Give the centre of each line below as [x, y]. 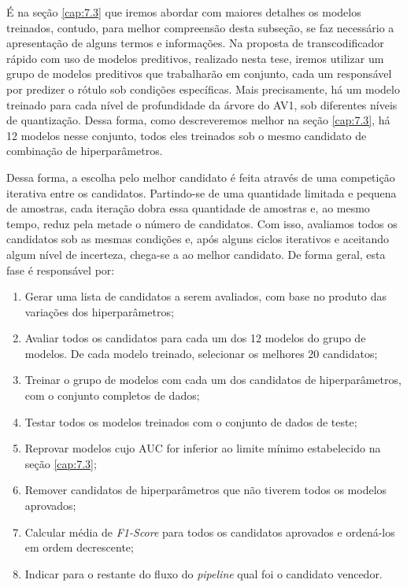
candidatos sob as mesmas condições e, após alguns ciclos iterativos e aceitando [198, 239]
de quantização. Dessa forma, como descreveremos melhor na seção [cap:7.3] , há [198, 120]
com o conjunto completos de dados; [112, 395]
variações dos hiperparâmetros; [99, 311]
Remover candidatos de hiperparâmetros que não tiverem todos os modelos [206, 490]
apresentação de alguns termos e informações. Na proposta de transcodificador [195, 43]
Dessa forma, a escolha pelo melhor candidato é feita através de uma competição [201, 177]
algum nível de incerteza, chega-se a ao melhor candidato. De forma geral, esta [196, 254]
